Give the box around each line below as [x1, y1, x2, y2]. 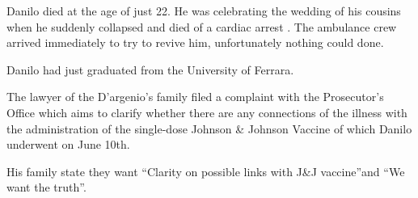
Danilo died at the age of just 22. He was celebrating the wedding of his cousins [6, 2, 401, 19]
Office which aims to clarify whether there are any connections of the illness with [6, 103, 407, 120]
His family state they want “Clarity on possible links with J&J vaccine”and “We [6, 162, 405, 179]
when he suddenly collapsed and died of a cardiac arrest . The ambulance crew [6, 18, 397, 35]
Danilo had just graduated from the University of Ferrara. [6, 61, 294, 78]
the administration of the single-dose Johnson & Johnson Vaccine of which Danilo [6, 120, 412, 137]
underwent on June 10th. [6, 136, 130, 153]
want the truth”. [6, 179, 87, 196]
